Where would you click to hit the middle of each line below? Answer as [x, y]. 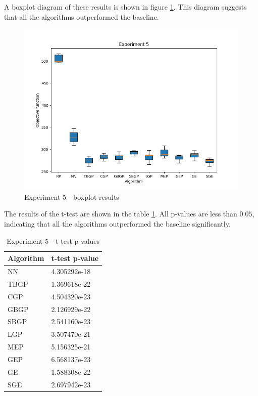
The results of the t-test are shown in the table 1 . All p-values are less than [121, 214]
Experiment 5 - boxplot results [72, 196]
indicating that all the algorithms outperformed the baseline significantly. [117, 223]
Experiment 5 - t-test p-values [53, 240]
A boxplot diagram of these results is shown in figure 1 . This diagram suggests [125, 7]
